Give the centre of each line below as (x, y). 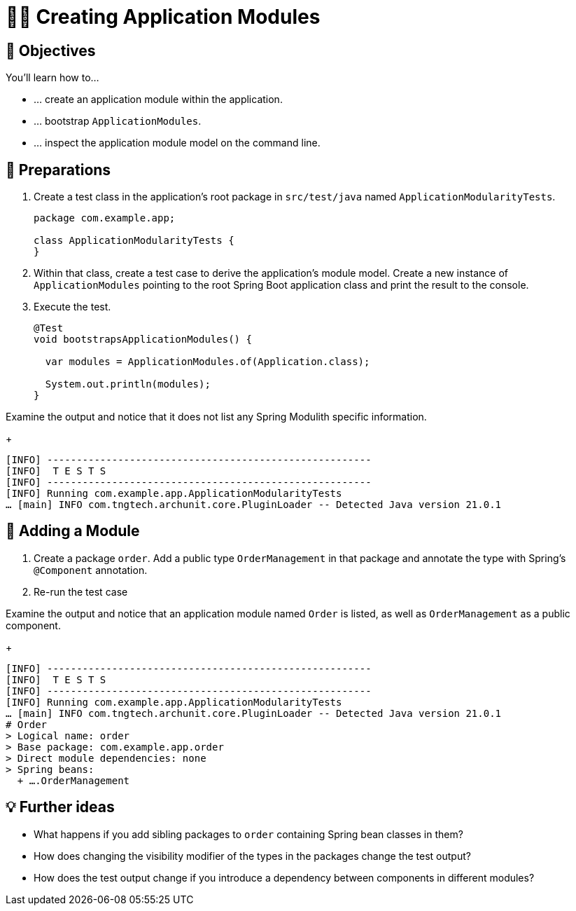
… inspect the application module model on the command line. (177, 143)
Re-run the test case (81, 591)
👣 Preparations (58, 170)
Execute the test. (72, 307)
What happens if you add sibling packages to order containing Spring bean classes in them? (248, 834)
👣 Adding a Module (73, 531)
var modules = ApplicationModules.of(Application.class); (208, 362)
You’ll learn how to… (52, 78)
